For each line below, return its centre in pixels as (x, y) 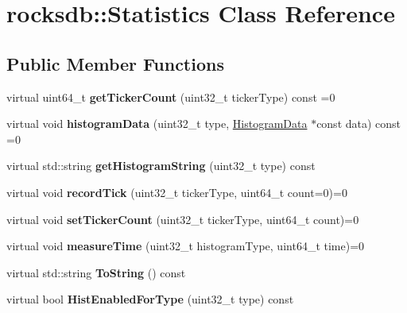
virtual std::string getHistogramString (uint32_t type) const (161, 166)
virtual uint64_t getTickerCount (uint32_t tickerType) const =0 (171, 97)
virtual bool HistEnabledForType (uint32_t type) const (150, 299)
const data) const (359, 124)
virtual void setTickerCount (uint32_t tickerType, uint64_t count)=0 (183, 219)
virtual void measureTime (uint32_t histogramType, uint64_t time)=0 (186, 246)
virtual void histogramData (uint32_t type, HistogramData (157, 124)
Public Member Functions (115, 63)
